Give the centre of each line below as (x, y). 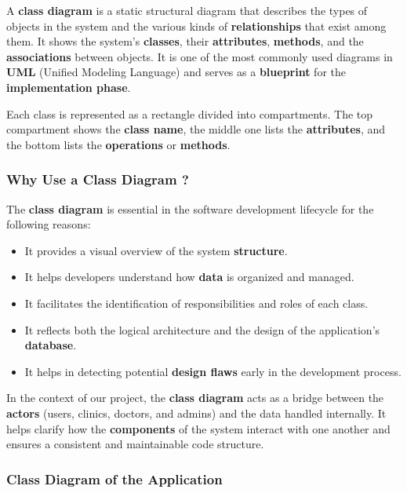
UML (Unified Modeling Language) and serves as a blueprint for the (176, 72)
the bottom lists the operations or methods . (118, 144)
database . (51, 345)
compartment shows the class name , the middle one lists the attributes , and (196, 129)
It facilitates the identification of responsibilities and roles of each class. (196, 303)
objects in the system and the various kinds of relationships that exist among (196, 26)
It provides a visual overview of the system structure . (156, 250)
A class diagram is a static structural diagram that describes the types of (187, 10)
